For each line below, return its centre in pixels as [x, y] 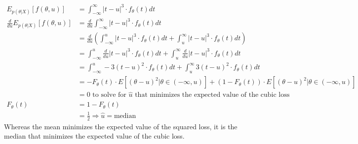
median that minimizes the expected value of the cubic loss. [94, 136]
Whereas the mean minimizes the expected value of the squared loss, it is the [121, 126]
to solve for [109, 95]
